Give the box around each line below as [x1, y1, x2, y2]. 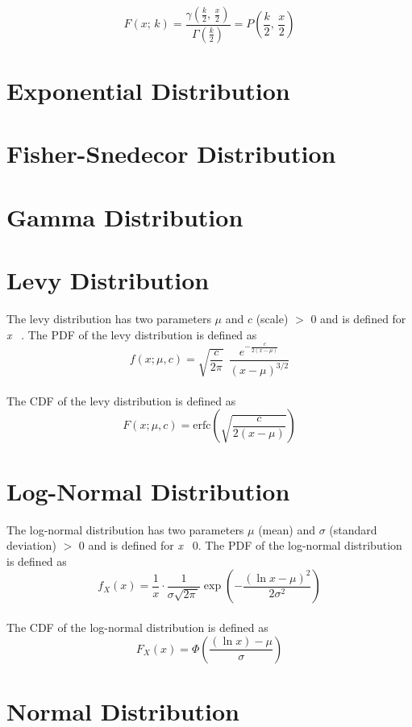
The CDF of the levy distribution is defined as [6, 392, 236, 409]
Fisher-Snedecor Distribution [6, 137, 336, 170]
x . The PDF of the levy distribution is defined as [6, 326, 257, 343]
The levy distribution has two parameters [6, 310, 211, 327]
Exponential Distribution [6, 74, 290, 107]
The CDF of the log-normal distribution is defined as [6, 618, 268, 635]
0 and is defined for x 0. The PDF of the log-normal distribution [78, 537, 402, 554]
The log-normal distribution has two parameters [6, 521, 244, 538]
